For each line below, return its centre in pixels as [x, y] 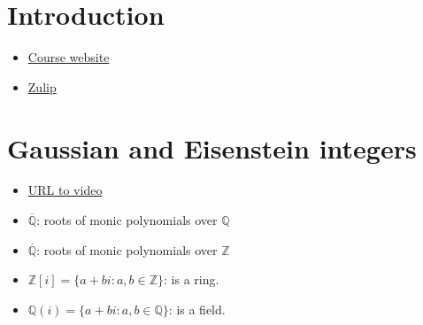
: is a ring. [192, 279]
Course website [69, 57]
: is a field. [197, 309]
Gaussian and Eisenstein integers [212, 147]
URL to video [65, 190]
